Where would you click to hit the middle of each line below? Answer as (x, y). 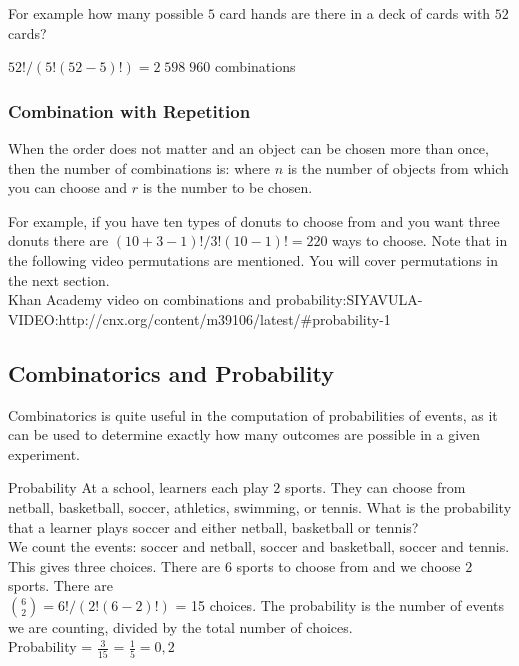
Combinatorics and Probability (171, 372)
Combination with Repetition (129, 110)
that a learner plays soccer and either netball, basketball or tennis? (213, 526)
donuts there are (58, 240)
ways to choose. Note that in (420, 240)
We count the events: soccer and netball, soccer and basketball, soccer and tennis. (259, 546)
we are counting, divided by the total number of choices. (180, 626)
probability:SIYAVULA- (349, 299)
